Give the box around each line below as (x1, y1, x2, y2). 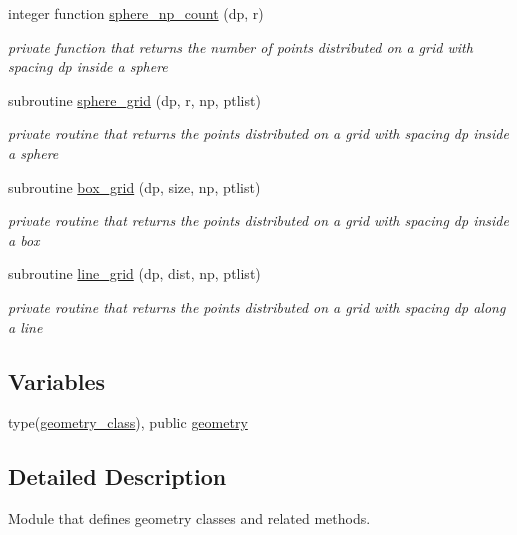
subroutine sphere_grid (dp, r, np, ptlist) (8, 89, 261, 110)
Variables (8, 365, 106, 396)
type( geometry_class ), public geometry (8, 412, 248, 433)
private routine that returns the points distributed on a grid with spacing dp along (8, 296, 506, 317)
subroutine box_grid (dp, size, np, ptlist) (8, 176, 261, 197)
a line (8, 316, 43, 337)
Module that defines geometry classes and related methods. (8, 508, 371, 529)
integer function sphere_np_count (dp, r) (8, 3, 264, 23)
